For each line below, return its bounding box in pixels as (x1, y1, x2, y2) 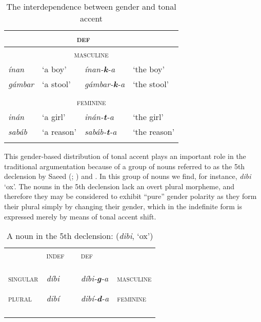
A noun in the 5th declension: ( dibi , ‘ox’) (6, 230, 153, 242)
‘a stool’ (42, 78, 71, 90)
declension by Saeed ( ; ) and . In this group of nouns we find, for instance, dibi (4, 171, 251, 182)
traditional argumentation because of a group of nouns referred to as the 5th (4, 160, 245, 171)
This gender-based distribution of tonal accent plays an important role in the (4, 151, 246, 161)
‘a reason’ (42, 126, 76, 137)
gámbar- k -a (84, 78, 125, 90)
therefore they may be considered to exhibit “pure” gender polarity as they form (4, 191, 257, 202)
